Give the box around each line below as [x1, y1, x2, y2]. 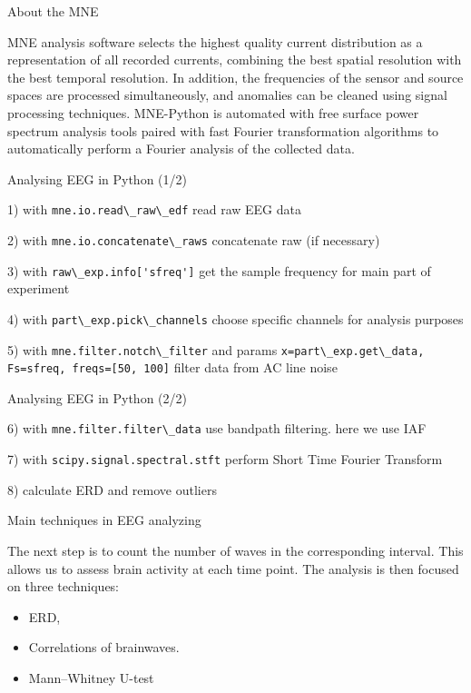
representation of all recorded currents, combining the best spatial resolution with [7, 50, 462, 69]
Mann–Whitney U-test [28, 668, 154, 687]
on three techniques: [7, 577, 120, 596]
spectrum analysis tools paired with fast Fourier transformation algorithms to [7, 121, 439, 140]
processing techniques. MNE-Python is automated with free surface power [7, 103, 419, 122]
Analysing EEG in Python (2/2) [7, 388, 187, 407]
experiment [7, 279, 70, 298]
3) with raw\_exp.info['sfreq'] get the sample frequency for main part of [7, 261, 431, 280]
